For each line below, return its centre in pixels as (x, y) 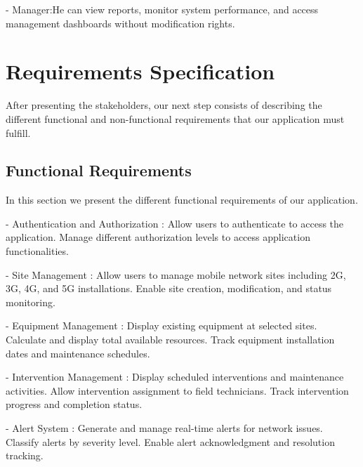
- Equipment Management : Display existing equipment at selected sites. (161, 325)
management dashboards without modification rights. (120, 23)
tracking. (25, 455)
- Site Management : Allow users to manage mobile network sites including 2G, (176, 274)
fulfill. (18, 132)
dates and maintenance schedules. (78, 353)
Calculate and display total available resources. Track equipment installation (170, 340)
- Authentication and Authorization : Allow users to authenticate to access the (175, 223)
